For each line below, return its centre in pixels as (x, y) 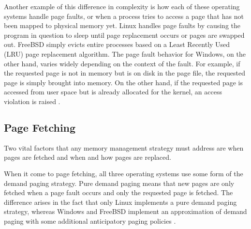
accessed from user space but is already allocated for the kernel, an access (113, 92)
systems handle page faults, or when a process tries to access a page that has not (124, 16)
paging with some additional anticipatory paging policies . (90, 221)
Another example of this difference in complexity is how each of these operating (122, 6)
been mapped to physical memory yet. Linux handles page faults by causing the (122, 25)
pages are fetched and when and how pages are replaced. (88, 157)
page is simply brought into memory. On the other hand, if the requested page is (123, 82)
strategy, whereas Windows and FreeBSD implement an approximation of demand (125, 211)
